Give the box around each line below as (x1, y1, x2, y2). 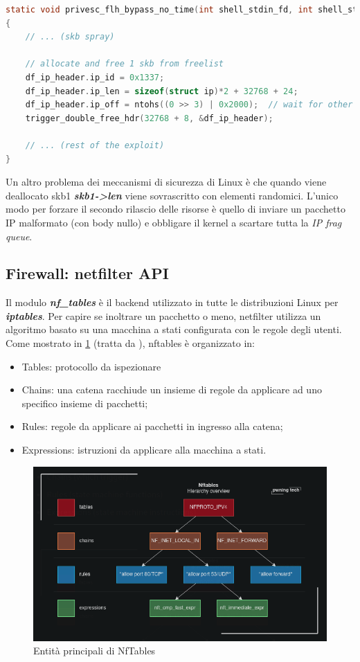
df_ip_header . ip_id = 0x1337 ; (25, 72, 165, 82)
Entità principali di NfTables (33, 643, 156, 658)
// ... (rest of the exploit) (25, 140, 165, 150)
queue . (6, 229, 33, 243)
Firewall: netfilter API (6, 262, 169, 284)
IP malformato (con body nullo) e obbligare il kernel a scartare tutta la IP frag (6, 215, 342, 229)
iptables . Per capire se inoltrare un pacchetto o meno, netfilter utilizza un (6, 308, 321, 323)
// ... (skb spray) (25, 32, 115, 42)
